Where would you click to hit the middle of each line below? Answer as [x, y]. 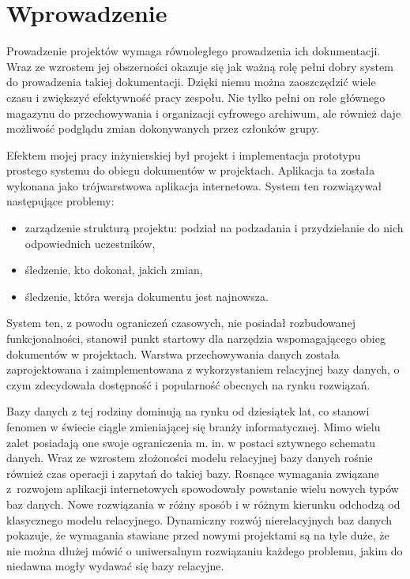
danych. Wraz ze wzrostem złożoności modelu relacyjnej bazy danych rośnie [190, 458]
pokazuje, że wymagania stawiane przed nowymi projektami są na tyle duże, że [198, 535]
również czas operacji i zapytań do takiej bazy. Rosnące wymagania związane [193, 473]
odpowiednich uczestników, [90, 243]
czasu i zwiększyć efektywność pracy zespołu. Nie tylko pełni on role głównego [196, 97]
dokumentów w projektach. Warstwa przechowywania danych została [173, 353]
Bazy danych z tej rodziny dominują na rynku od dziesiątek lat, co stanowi [188, 411]
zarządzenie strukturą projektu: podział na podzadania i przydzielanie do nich [214, 228]
